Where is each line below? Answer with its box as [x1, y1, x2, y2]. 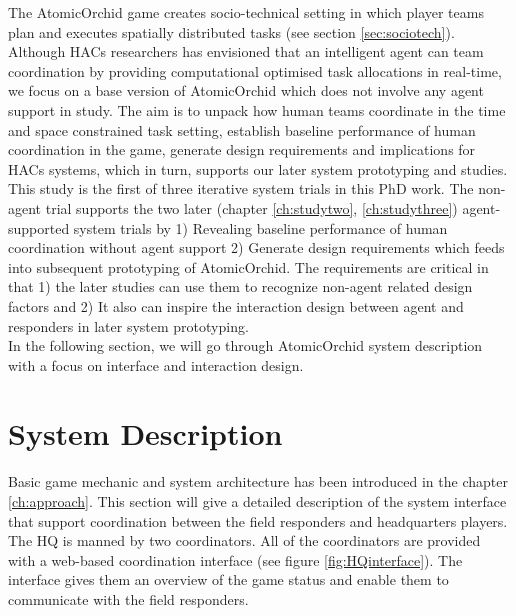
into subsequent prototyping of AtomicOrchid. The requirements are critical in [8, 256, 489, 277]
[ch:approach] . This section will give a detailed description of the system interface [8, 491, 507, 511]
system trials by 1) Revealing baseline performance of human [73, 217, 448, 238]
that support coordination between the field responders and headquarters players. [8, 510, 508, 531]
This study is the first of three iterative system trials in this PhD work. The [8, 178, 474, 199]
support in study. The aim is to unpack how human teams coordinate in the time [8, 99, 506, 120]
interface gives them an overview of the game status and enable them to [8, 569, 449, 590]
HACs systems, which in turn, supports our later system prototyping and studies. [8, 158, 508, 179]
